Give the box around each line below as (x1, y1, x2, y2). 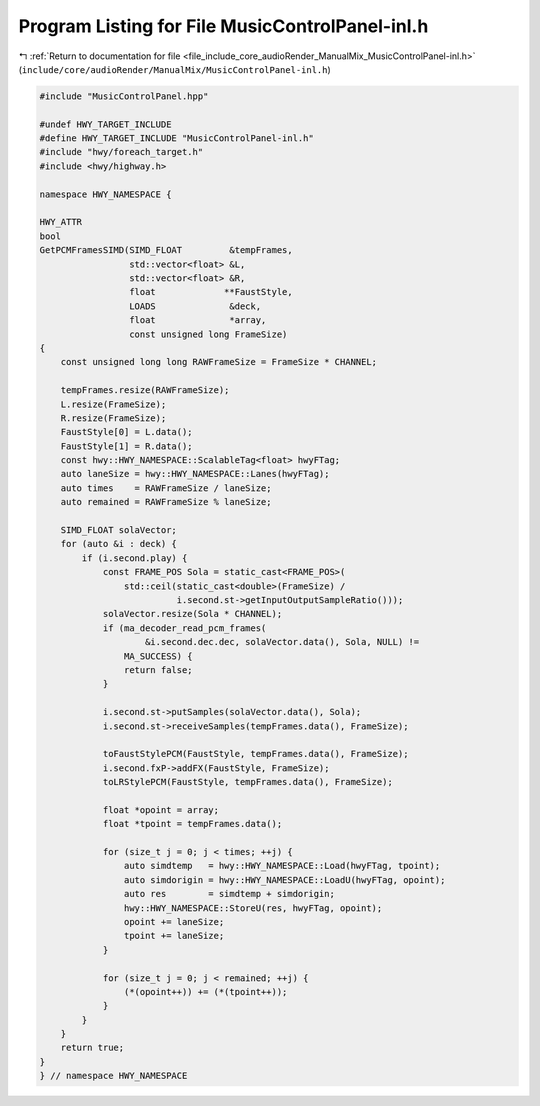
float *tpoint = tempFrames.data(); (102, 818, 283, 830)
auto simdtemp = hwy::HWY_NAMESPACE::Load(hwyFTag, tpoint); (123, 860, 441, 872)
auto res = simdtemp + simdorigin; (123, 888, 335, 900)
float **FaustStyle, (128, 286, 294, 298)
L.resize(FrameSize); (60, 398, 167, 410)
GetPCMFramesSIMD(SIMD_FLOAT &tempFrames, (39, 245, 294, 256)
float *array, (128, 315, 267, 326)
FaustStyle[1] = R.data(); (60, 440, 194, 452)
